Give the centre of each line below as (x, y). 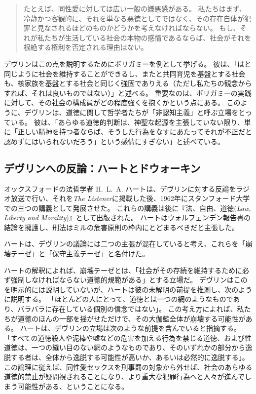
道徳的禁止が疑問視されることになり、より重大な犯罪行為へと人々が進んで (124, 376)
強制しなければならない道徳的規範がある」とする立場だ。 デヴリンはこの (129, 280)
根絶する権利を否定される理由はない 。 (86, 47)
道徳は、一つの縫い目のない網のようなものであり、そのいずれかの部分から (125, 347)
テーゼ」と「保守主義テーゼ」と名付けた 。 (80, 254)
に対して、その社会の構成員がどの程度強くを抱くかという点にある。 (114, 102)
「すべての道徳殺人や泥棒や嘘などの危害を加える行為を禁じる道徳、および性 (128, 337)
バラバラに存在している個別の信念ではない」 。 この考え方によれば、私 (131, 309)
